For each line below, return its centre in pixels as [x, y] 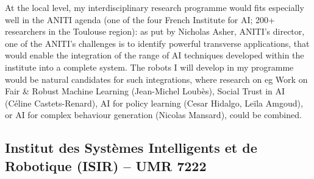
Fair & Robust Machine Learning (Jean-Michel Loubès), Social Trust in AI [145, 91]
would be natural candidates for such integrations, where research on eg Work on [156, 79]
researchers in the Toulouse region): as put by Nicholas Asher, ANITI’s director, [155, 31]
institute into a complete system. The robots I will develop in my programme [149, 67]
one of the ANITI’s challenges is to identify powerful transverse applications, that [157, 43]
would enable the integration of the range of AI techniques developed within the [155, 55]
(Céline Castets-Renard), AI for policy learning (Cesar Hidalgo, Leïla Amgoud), [154, 103]
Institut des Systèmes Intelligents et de [131, 148]
